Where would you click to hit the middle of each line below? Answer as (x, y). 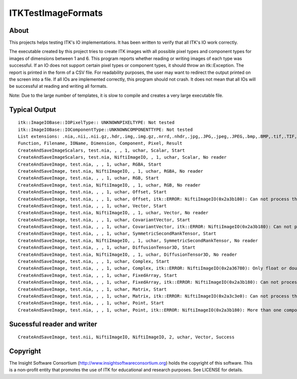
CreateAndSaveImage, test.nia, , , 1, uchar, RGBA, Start (90, 164)
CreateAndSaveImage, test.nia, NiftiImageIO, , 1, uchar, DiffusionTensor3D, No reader (128, 254)
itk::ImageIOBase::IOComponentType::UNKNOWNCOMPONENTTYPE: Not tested (105, 129)
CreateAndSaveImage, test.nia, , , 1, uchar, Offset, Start (92, 192)
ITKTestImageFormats (56, 13)
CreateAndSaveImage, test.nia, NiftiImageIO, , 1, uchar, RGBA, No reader (111, 171)
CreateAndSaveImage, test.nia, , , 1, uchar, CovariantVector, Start (104, 220)
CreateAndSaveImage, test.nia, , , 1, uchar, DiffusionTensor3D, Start (107, 248)
